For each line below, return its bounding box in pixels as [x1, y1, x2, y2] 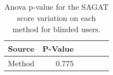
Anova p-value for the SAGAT [4, 1, 109, 12]
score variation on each [17, 12, 96, 23]
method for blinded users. [12, 23, 101, 35]
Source [8, 43, 34, 54]
